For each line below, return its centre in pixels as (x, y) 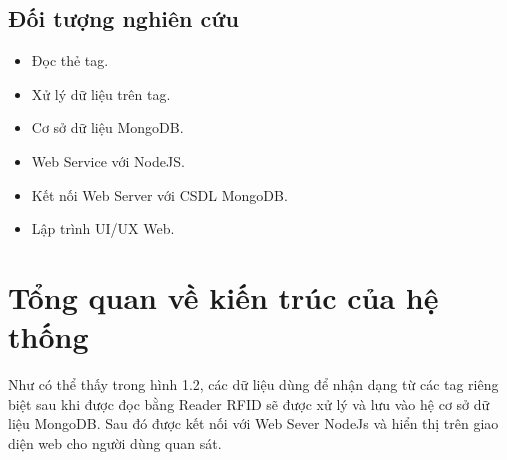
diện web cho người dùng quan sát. (115, 442)
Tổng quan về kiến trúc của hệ (223, 296)
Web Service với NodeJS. (108, 160)
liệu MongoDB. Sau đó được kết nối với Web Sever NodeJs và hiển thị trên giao (253, 423)
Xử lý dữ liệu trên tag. (101, 93)
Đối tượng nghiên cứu (123, 18)
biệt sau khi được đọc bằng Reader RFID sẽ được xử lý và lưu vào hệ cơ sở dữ (249, 403)
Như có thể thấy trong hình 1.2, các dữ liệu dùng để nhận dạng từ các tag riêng (253, 384)
